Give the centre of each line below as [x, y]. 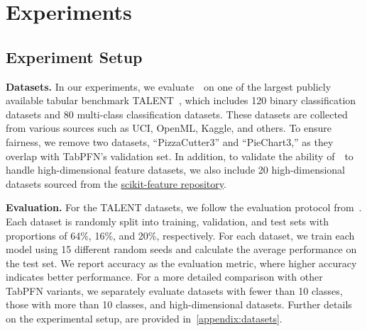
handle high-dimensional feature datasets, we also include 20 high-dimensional [176, 170]
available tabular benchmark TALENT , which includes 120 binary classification [181, 100]
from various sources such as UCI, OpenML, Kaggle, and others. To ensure [169, 128]
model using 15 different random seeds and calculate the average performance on [181, 249]
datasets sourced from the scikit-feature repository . [116, 183]
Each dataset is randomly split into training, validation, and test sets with [167, 221]
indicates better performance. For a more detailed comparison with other [164, 277]
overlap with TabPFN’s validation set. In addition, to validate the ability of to [180, 156]
